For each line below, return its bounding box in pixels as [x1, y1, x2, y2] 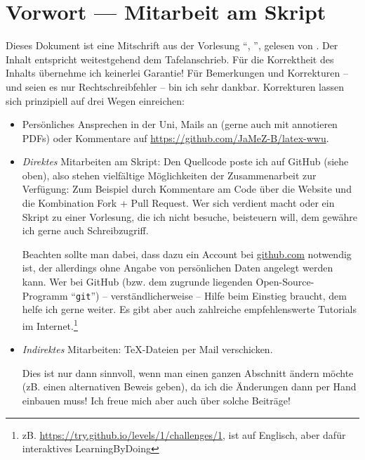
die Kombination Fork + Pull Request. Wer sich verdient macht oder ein [22, 196, 335, 210]
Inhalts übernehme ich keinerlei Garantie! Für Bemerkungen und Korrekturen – [6, 65, 348, 80]
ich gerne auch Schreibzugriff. [22, 223, 149, 238]
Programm [22, 288, 68, 302]
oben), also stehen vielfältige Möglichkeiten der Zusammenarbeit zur [22, 167, 317, 182]
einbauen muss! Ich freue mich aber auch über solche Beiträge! [22, 392, 291, 407]
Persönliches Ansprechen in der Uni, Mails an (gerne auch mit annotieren [22, 117, 338, 132]
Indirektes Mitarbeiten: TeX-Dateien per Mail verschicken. [22, 342, 273, 357]
